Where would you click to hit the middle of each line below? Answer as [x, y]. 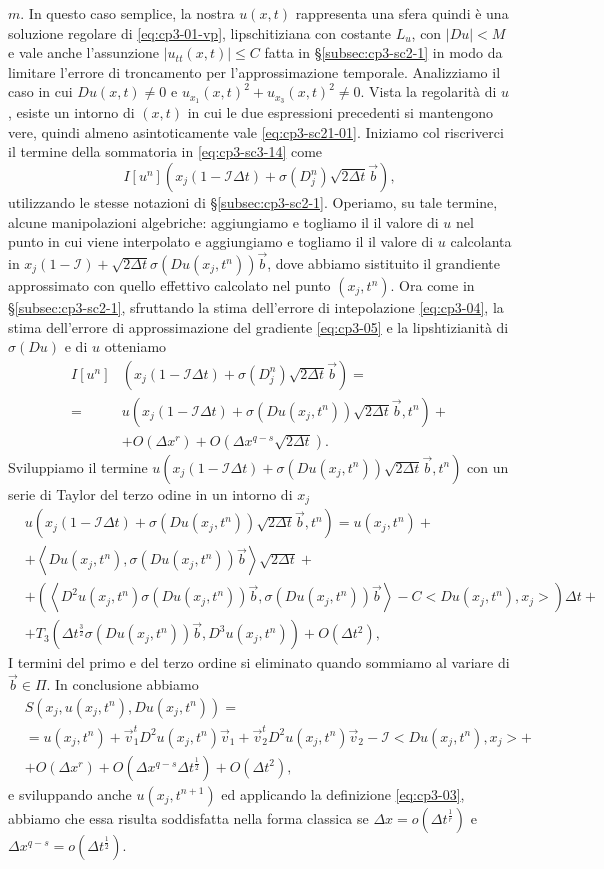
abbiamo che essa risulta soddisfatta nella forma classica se [188, 817]
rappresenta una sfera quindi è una [402, 13]
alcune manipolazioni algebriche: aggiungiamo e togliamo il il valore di [223, 221]
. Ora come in [432, 285]
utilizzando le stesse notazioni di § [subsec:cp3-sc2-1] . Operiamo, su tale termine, [253, 202]
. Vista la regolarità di [428, 91]
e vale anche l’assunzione [84, 52]
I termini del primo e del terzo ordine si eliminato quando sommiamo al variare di [259, 662]
